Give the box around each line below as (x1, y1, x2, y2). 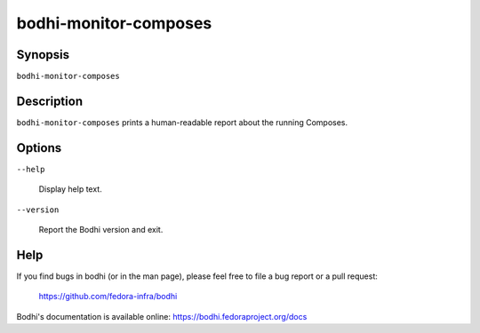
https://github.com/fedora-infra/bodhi (38, 291, 178, 302)
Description (16, 93, 84, 108)
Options (16, 140, 62, 155)
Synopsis (16, 47, 70, 62)
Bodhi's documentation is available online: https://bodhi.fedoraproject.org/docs (16, 311, 308, 321)
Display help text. (38, 184, 102, 194)
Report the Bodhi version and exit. (38, 225, 164, 235)
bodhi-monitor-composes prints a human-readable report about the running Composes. (16, 116, 348, 128)
